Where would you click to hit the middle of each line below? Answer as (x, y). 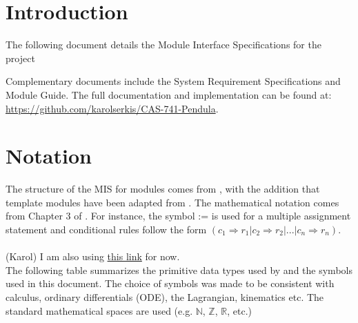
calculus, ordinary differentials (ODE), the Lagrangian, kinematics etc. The (165, 296)
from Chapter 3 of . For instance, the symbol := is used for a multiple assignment (178, 216)
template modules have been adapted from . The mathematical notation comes (172, 202)
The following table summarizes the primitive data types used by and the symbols (179, 270)
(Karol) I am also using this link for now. (93, 256)
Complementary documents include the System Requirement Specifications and (173, 81)
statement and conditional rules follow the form (106, 229)
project (20, 58)
